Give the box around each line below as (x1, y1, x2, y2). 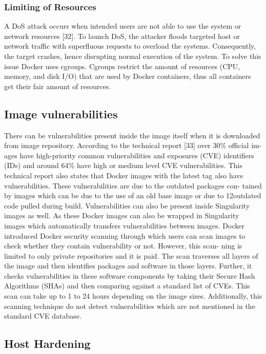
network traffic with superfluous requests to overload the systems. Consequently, (4, 40, 256, 51)
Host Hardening (4, 336, 91, 351)
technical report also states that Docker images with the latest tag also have (4, 170, 243, 180)
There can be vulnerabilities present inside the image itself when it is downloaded (4, 130, 260, 140)
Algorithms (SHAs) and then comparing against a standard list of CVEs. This (4, 280, 250, 291)
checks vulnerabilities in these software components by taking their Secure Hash (4, 270, 255, 281)
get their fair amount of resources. (4, 80, 111, 91)
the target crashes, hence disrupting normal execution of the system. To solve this (4, 51, 261, 61)
